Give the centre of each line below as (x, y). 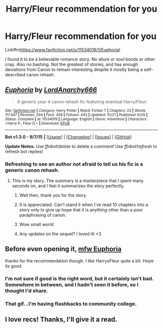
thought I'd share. (27, 291)
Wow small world (36, 224)
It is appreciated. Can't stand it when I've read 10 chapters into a (84, 205)
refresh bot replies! (24, 151)
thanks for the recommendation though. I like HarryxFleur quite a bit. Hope (79, 260)
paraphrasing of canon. (43, 215)
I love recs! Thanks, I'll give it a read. (61, 319)
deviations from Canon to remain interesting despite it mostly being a (74, 69)
